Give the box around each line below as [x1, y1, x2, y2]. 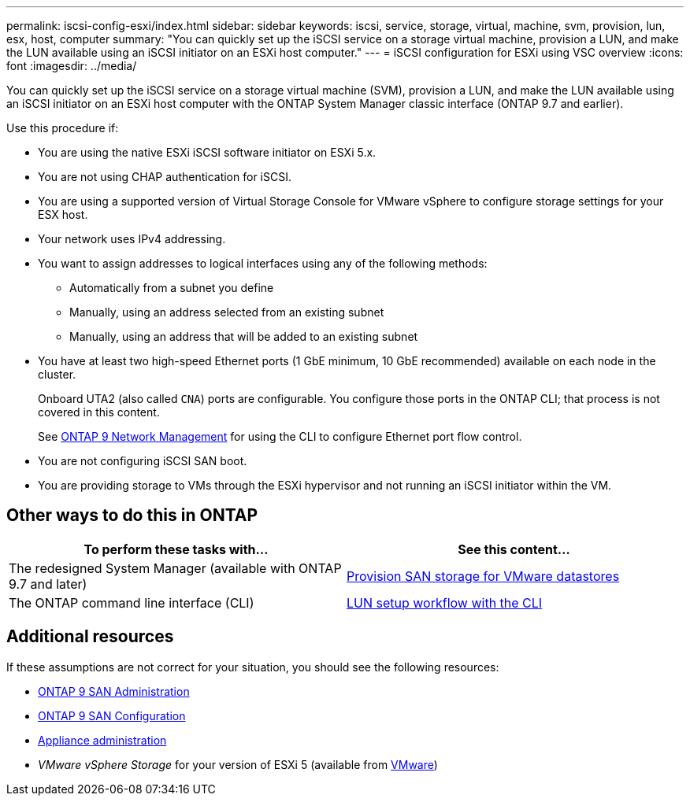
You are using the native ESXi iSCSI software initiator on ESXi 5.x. [38, 146, 377, 159]
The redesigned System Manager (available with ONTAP [9, 560, 342, 576]
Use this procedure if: [6, 121, 119, 135]
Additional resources [6, 626, 174, 647]
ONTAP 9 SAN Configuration [38, 708, 186, 723]
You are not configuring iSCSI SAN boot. [38, 454, 247, 468]
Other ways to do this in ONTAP [6, 505, 258, 526]
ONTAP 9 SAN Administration [38, 684, 190, 698]
